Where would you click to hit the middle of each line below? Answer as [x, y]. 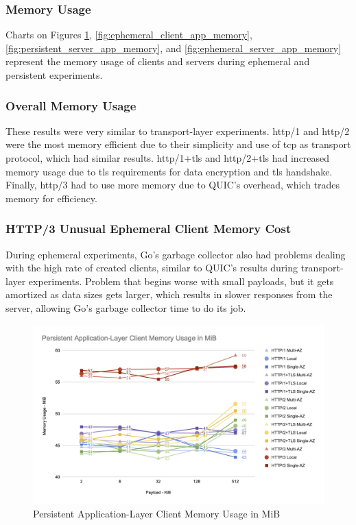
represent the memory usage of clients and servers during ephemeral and [158, 61]
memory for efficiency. [51, 198]
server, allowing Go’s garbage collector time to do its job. [126, 307]
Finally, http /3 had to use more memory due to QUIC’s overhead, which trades [173, 185]
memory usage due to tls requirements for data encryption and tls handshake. [169, 171]
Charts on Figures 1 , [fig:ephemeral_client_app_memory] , [129, 35]
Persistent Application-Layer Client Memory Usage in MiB [157, 513]
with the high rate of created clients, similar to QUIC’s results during [152, 268]
